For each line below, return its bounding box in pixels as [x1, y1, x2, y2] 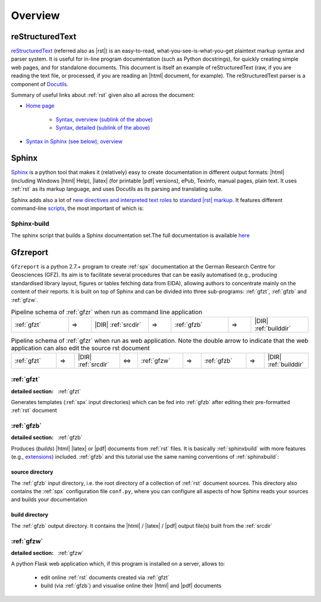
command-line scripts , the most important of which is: [11, 205, 144, 212]
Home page [26, 102, 55, 109]
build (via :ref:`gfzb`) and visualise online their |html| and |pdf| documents [40, 582, 222, 590]
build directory [11, 511, 49, 518]
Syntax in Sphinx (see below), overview [26, 137, 123, 145]
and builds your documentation [11, 496, 87, 503]
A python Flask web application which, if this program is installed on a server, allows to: [11, 560, 225, 568]
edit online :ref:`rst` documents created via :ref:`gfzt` [40, 573, 169, 581]
